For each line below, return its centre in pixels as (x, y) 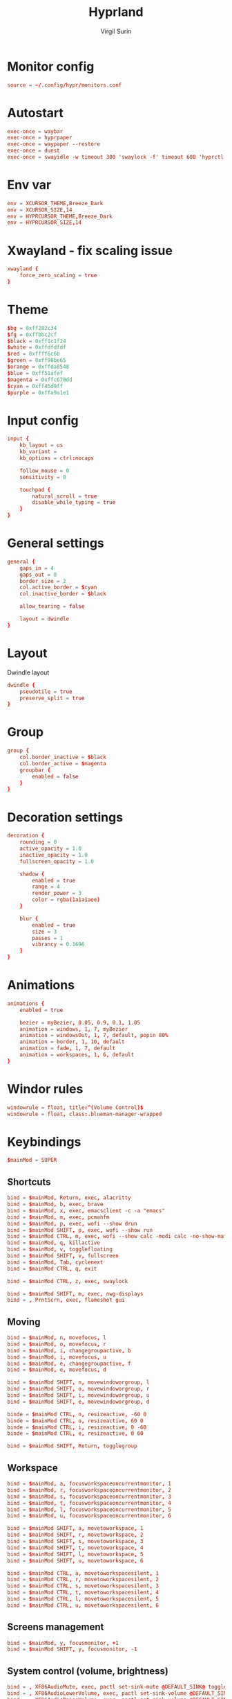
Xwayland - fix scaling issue (90, 251)
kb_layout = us (41, 445)
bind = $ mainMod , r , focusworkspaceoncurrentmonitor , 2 (89, 1490)
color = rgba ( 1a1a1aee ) (66, 900)
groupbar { (35, 770)
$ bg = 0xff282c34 (32, 328)
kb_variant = (38, 452)
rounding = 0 (38, 842)
